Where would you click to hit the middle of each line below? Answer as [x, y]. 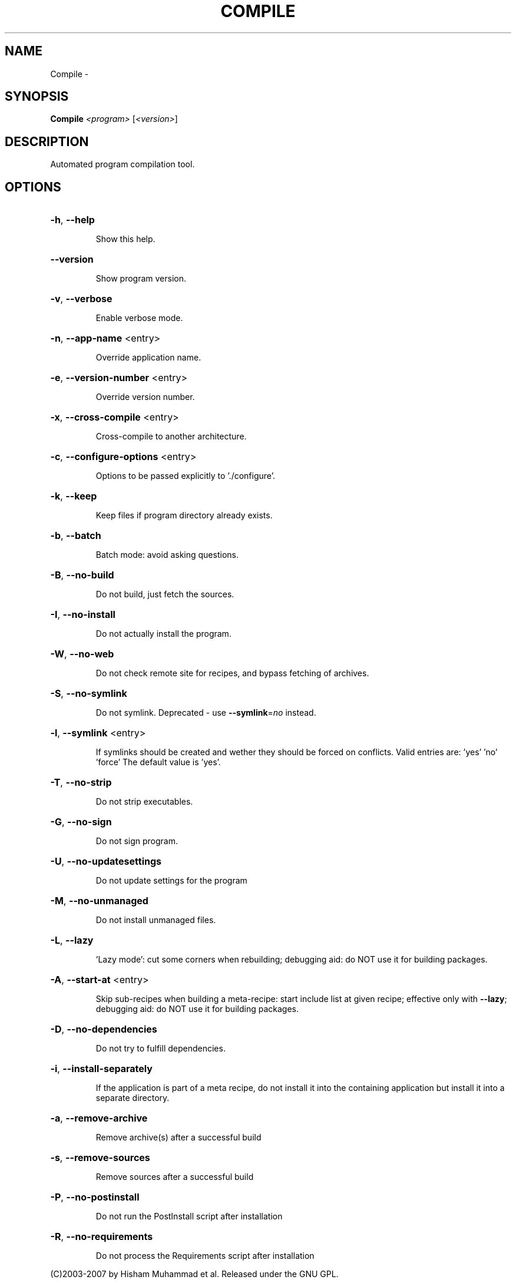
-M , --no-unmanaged [99, 901]
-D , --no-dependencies [104, 1029]
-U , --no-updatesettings [106, 862]
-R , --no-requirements [102, 1237]
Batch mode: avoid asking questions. [167, 555]
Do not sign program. [137, 841]
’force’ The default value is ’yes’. [158, 762]
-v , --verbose [81, 299]
